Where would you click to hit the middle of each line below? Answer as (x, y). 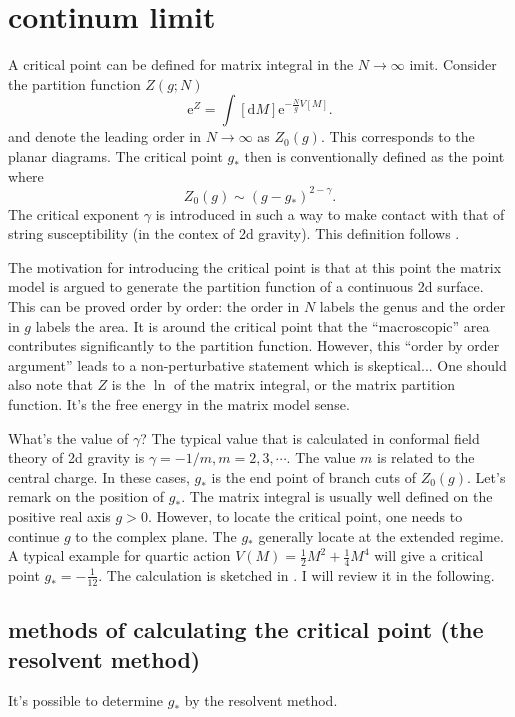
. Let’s (486, 476)
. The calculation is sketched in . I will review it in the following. (296, 574)
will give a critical (429, 555)
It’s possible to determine (86, 700)
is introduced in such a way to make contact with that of (330, 213)
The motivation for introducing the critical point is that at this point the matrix (255, 266)
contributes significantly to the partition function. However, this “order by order (254, 345)
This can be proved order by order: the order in (154, 305)
